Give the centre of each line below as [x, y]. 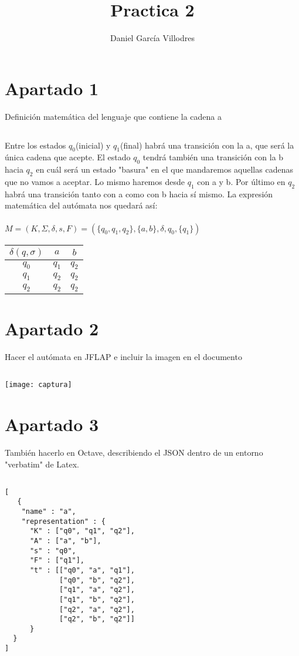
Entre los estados [35, 145]
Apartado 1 [52, 88]
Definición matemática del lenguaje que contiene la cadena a [113, 116]
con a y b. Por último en [241, 182]
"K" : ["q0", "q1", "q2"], [82, 531]
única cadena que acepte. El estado [68, 157]
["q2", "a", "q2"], [97, 609]
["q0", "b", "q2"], [97, 580]
